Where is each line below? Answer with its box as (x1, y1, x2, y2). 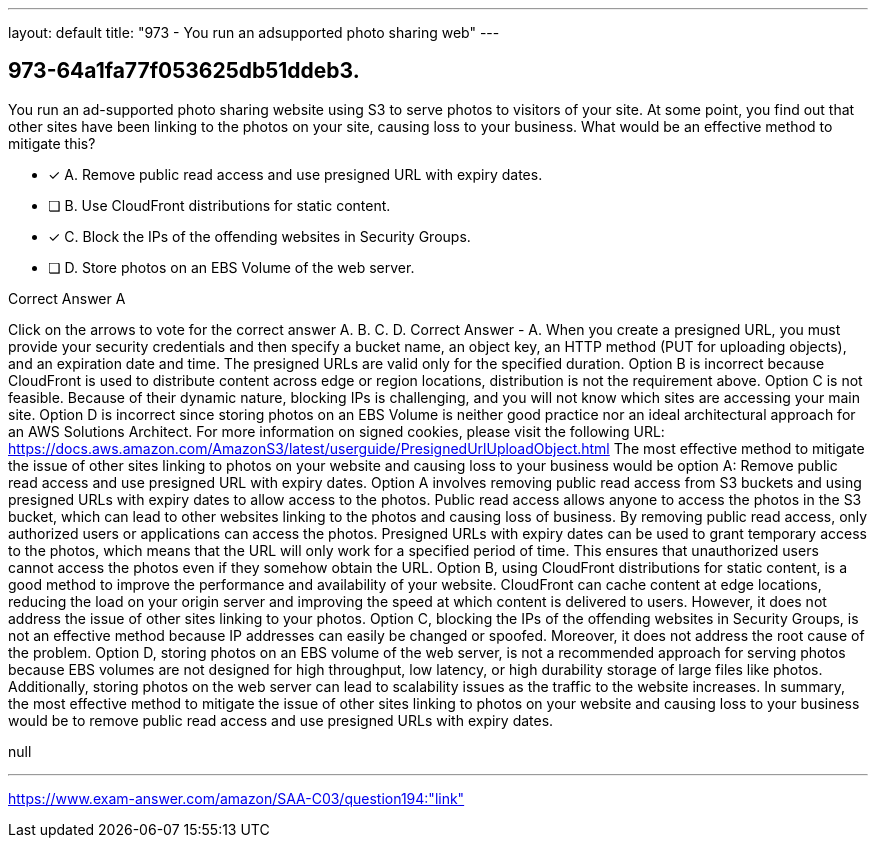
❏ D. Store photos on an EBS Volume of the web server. (48, 258, 415, 276)
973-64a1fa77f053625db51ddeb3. (8, 58, 360, 84)
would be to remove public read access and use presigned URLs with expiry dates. (8, 711, 554, 729)
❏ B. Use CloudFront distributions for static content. (48, 196, 391, 214)
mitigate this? (8, 134, 96, 152)
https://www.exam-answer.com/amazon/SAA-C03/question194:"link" (8, 789, 465, 807)
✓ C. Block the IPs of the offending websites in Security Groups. (48, 227, 471, 245)
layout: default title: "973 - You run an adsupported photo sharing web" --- (8, 24, 500, 41)
